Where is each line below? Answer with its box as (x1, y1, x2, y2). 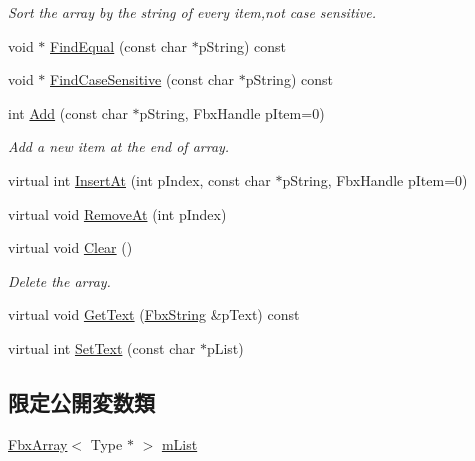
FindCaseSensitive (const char (50, 69, 235, 90)
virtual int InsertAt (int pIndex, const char (8, 169, 271, 190)
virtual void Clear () (8, 237, 133, 258)
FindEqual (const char (50, 35, 188, 56)
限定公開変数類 (8, 386, 155, 417)
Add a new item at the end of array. (8, 136, 230, 157)
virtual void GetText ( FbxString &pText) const (8, 304, 300, 325)
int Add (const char (8, 102, 128, 123)
